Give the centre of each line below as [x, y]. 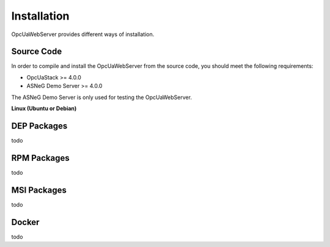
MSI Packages [39, 190]
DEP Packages [39, 126]
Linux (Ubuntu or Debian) [44, 109]
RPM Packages [40, 158]
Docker [25, 222]
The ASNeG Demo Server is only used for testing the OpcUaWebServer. [102, 97]
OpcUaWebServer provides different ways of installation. [83, 34]
